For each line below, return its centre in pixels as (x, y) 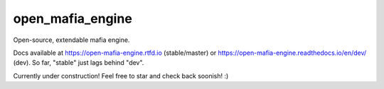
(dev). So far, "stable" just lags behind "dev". (79, 63)
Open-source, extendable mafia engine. (71, 40)
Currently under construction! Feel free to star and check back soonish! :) (121, 75)
